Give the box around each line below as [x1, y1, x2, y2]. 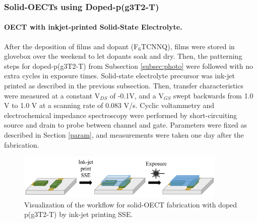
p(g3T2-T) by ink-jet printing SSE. [24, 209, 133, 219]
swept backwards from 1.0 [173, 90, 253, 100]
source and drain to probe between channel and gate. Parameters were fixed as [4, 120, 247, 130]
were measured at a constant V [4, 90, 100, 100]
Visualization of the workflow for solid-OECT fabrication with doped [24, 199, 237, 209]
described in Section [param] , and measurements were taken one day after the [4, 129, 244, 140]
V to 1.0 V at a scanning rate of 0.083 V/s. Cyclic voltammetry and [4, 100, 215, 110]
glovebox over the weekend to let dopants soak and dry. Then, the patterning [4, 51, 242, 61]
